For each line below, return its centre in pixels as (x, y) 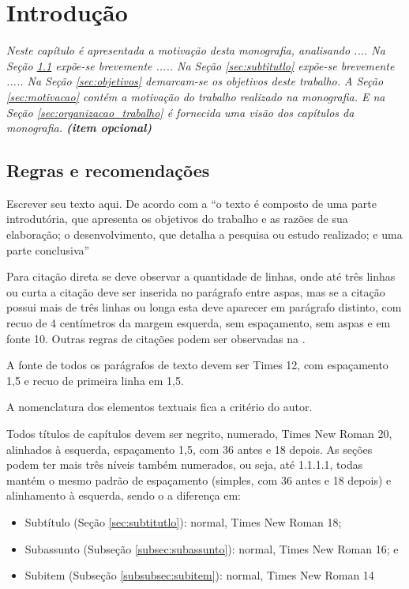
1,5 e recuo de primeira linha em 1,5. (95, 380)
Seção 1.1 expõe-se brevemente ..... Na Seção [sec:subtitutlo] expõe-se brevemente (201, 65)
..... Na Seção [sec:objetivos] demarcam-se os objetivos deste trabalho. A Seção (195, 81)
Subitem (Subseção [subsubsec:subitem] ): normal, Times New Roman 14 (199, 575)
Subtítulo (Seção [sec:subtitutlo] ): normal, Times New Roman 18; (183, 521)
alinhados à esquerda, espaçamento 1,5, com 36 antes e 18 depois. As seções (189, 449)
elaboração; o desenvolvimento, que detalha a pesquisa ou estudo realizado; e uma (204, 234)
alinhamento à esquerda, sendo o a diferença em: (124, 495)
